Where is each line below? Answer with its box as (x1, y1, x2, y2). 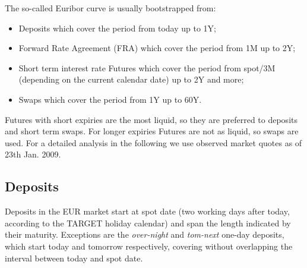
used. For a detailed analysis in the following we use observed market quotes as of (5, 136, 302, 149)
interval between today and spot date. (5, 251, 143, 264)
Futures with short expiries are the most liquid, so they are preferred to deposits (5, 113, 297, 125)
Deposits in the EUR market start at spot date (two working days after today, (5, 205, 290, 217)
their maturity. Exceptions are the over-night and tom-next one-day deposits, (5, 228, 284, 241)
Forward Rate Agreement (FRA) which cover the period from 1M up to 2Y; (18, 42, 296, 54)
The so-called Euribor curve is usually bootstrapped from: (5, 2, 216, 14)
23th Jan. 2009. (5, 148, 61, 160)
